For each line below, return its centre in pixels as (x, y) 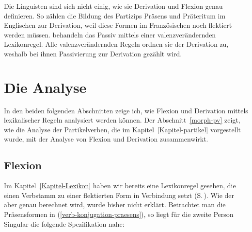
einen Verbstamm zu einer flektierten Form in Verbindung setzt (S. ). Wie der (119, 195)
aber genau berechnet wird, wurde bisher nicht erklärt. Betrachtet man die (115, 205)
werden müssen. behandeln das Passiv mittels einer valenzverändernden (110, 34)
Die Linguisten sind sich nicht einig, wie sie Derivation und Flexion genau (113, 6)
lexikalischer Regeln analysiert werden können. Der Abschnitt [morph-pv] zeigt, (122, 120)
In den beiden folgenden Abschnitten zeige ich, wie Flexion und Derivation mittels (126, 110)
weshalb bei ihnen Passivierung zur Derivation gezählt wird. (93, 53)
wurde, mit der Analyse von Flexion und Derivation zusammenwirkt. (106, 139)
